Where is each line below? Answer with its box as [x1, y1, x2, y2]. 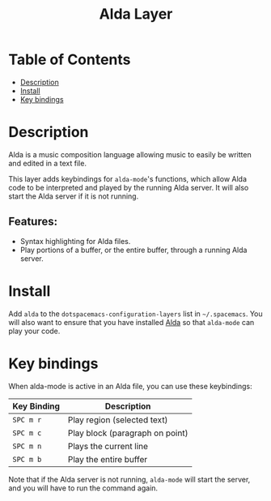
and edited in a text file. [8, 158, 87, 168]
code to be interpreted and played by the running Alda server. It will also [8, 182, 249, 192]
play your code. [8, 326, 61, 336]
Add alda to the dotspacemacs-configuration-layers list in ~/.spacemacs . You [8, 309, 263, 319]
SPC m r [12, 415, 42, 424]
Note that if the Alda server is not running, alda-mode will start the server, [8, 474, 251, 484]
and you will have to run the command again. [8, 483, 159, 493]
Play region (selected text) [67, 414, 168, 426]
